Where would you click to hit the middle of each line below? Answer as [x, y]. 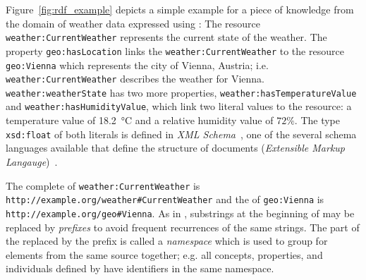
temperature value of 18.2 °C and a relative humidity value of [140, 120]
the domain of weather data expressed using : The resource [133, 23]
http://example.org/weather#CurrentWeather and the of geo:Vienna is [165, 199]
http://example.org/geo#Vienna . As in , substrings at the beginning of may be [180, 213]
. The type [317, 120]
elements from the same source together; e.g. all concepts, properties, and [164, 254]
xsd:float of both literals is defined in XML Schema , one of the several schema [181, 134]
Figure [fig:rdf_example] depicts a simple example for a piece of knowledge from [180, 9]
